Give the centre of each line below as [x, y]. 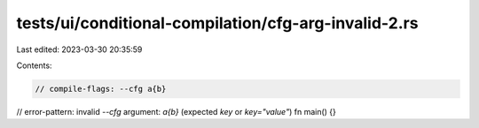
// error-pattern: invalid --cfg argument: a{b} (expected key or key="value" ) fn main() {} [177, 111]
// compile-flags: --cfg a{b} [101, 89]
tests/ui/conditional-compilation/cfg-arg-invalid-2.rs [217, 23]
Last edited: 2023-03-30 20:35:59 [79, 49]
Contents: [34, 65]
